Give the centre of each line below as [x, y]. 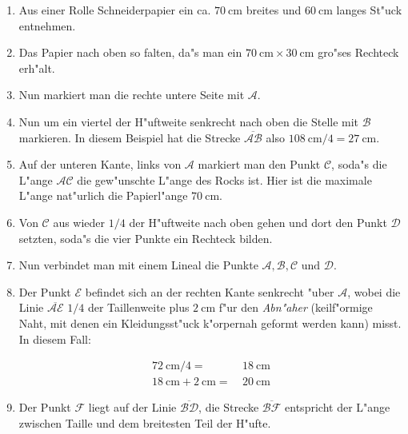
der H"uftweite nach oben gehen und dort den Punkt [258, 222]
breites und [274, 10]
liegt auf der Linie [132, 407]
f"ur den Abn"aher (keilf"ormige [296, 307]
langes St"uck [369, 10]
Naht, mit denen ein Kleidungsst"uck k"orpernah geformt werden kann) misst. [210, 323]
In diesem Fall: [55, 338]
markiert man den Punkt [259, 164]
